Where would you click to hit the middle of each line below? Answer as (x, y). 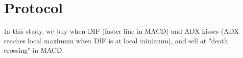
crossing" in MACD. (34, 50)
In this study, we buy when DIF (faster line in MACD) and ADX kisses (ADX (121, 31)
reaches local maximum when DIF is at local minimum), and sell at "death (116, 40)
